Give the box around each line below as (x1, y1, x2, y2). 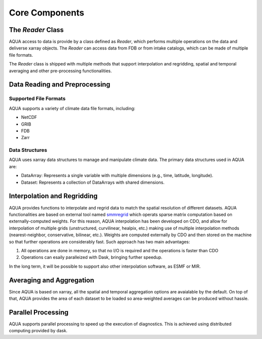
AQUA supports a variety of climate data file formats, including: (9, 105, 135, 111)
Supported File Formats (9, 95, 65, 102)
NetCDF (21, 114, 37, 120)
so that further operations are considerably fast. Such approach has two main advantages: (9, 239, 190, 244)
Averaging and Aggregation (9, 276, 95, 284)
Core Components (9, 7, 84, 18)
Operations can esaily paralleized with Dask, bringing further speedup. (21, 255, 163, 260)
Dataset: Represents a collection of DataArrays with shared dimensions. (21, 179, 165, 185)
